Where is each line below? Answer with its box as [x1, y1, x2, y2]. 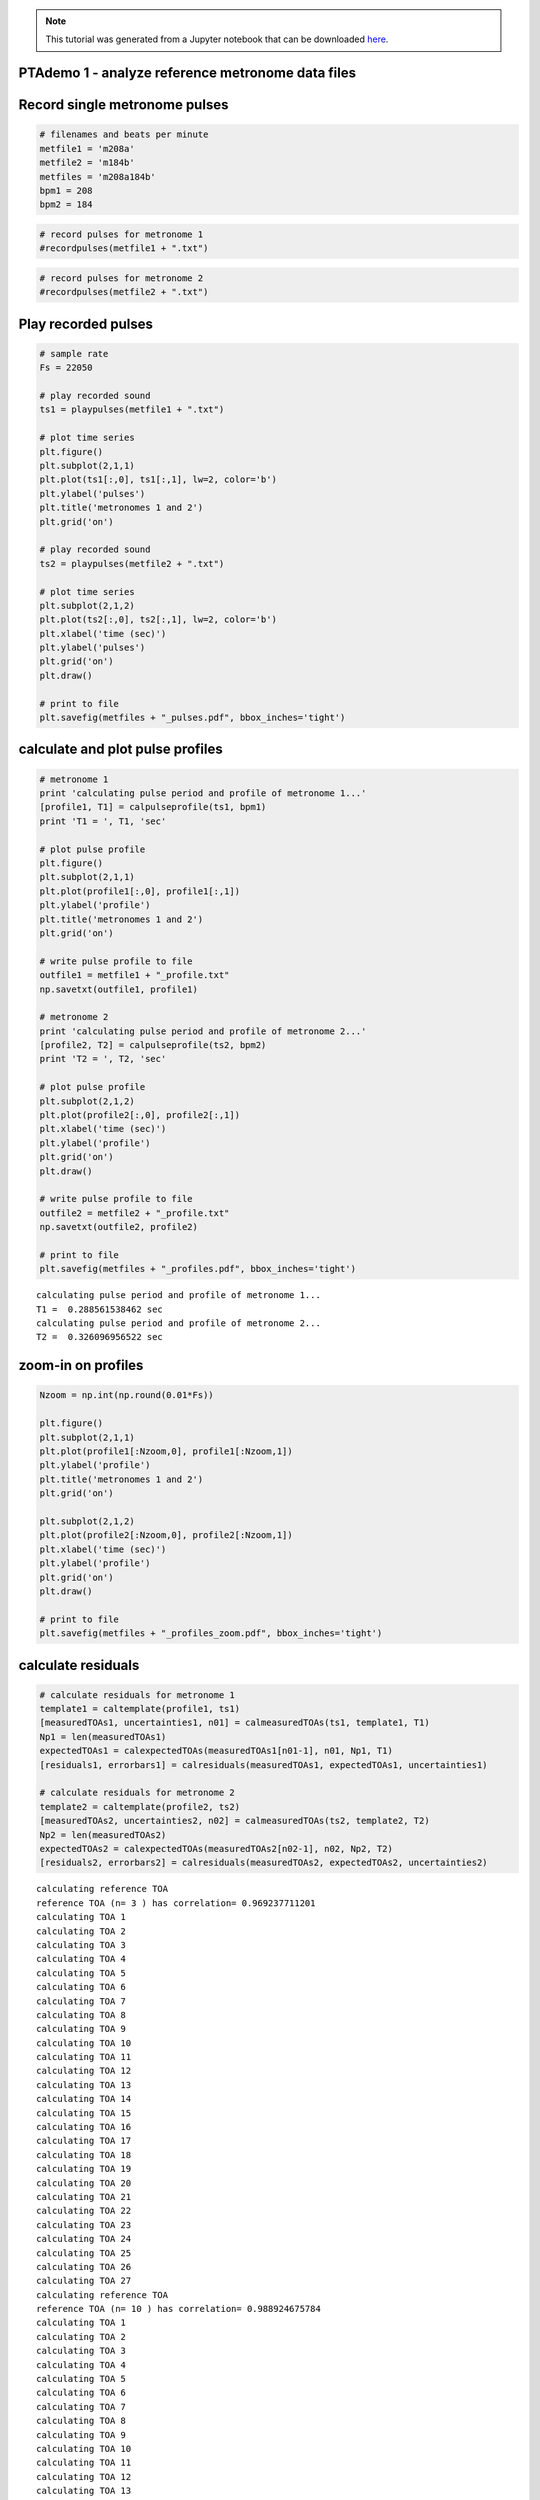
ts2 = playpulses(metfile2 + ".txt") [39, 558, 225, 569]
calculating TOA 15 [36, 2107, 132, 2119]
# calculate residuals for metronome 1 [39, 1689, 235, 1700]
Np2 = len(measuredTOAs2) [39, 1829, 167, 1840]
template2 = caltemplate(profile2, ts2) [39, 1801, 240, 1812]
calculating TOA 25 [36, 2247, 132, 2259]
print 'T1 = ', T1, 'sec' [39, 815, 167, 827]
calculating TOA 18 [36, 2149, 132, 2160]
